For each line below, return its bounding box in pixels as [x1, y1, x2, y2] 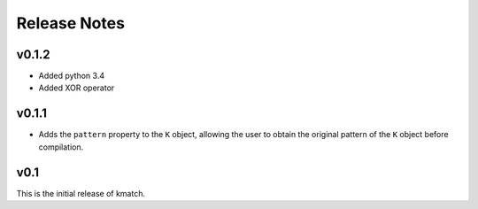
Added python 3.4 [38, 71, 105, 81]
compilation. [38, 142, 84, 152]
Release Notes [16, 13, 126, 33]
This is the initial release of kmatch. [16, 188, 146, 198]
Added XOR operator [38, 82, 115, 93]
